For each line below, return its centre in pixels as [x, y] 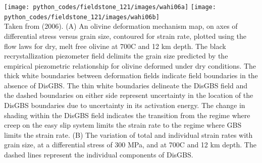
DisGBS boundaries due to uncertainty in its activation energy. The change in [125, 105]
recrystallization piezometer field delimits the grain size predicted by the [116, 56]
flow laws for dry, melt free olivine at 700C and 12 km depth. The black [115, 46]
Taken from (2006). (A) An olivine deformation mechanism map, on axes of [121, 26]
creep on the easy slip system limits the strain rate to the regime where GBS [123, 125]
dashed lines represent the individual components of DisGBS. [99, 155]
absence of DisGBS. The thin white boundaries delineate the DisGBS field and [126, 85]
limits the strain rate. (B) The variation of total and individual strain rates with [128, 134]
